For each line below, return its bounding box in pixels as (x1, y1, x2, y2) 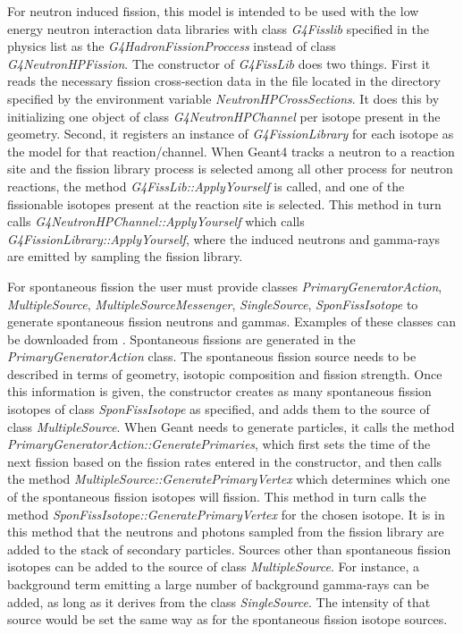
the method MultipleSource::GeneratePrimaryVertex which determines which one (7, 469, 450, 488)
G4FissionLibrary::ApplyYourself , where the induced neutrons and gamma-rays (7, 229, 441, 248)
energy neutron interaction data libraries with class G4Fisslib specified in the (7, 19, 429, 38)
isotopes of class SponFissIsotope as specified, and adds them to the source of (7, 400, 430, 418)
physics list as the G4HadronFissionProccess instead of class (7, 37, 336, 55)
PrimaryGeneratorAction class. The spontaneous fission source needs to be (7, 347, 417, 366)
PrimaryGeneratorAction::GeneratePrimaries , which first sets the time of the (7, 435, 431, 453)
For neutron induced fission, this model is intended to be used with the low (7, 2, 419, 20)
